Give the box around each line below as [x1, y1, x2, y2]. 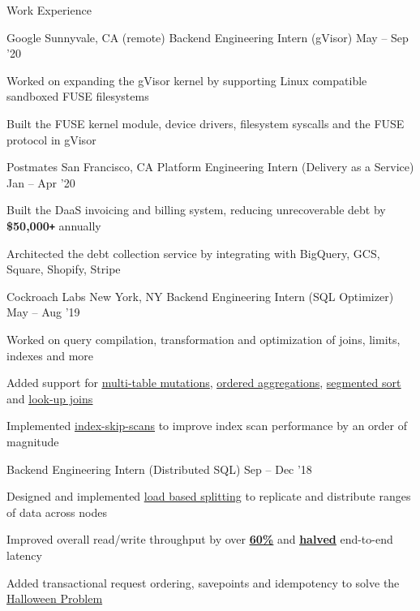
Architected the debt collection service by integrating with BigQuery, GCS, [6, 244, 380, 261]
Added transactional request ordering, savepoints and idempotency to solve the [6, 574, 400, 591]
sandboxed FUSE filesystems [6, 88, 149, 105]
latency [6, 546, 42, 563]
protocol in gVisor [6, 131, 96, 148]
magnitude [6, 432, 59, 450]
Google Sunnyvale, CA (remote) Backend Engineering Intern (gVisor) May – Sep [6, 28, 409, 45]
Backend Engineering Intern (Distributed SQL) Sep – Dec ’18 [6, 460, 312, 477]
